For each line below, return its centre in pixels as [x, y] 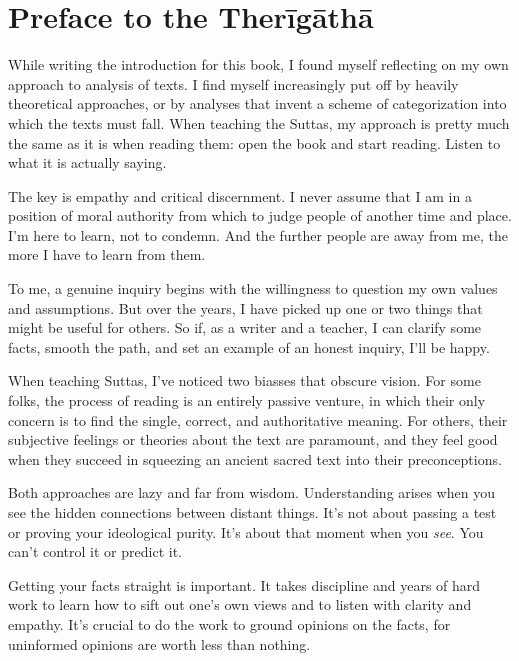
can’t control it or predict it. [95, 551]
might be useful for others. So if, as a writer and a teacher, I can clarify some [245, 327]
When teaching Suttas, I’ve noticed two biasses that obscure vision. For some [244, 380]
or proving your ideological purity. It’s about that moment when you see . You [246, 531]
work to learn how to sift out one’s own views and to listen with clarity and [240, 604]
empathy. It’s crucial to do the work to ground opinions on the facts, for [229, 623]
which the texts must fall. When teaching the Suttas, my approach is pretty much [259, 122]
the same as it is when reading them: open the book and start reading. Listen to [254, 142]
